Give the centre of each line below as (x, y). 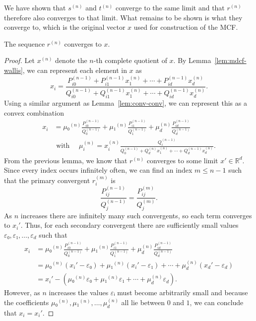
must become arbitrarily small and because (183, 292)
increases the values (79, 292)
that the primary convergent (47, 180)
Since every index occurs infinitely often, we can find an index (98, 170)
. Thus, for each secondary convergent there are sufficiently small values (129, 225)
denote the (71, 60)
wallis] (13, 70)
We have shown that (35, 7)
